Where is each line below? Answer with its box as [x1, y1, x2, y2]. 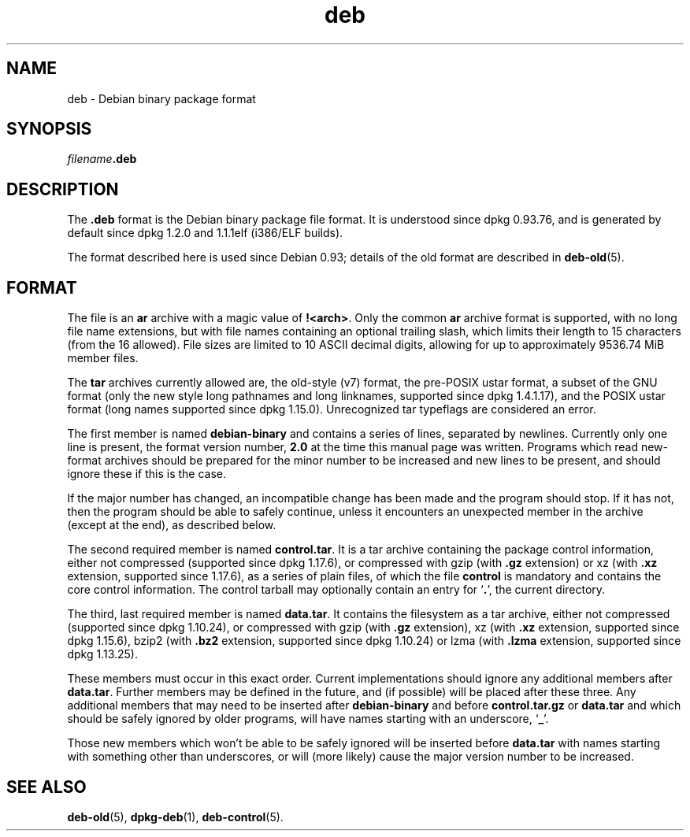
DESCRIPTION [6, 179, 119, 199]
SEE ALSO [6, 776, 87, 797]
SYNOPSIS [6, 119, 92, 139]
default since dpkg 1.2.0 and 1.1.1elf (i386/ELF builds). [67, 226, 343, 240]
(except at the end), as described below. [67, 518, 276, 532]
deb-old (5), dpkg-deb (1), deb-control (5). [67, 809, 284, 824]
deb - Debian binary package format [67, 91, 256, 106]
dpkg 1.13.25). [67, 647, 138, 661]
